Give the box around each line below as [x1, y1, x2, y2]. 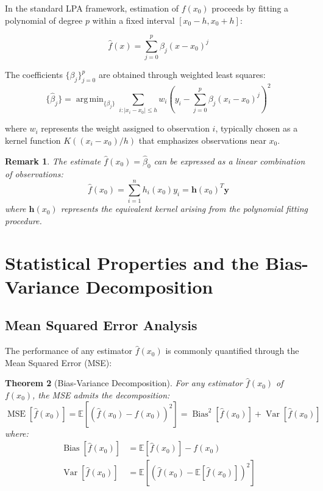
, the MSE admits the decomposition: [32, 389, 170, 401]
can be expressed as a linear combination [154, 154, 305, 167]
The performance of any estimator [5, 344, 133, 357]
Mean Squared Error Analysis [5, 316, 197, 334]
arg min [76, 94, 104, 104]
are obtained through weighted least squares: [98, 68, 266, 81]
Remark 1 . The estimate [5, 154, 101, 167]
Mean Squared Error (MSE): [5, 356, 112, 369]
